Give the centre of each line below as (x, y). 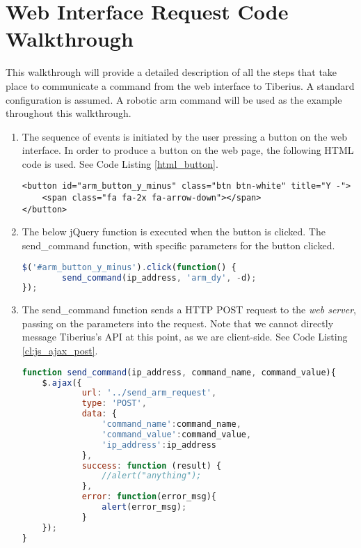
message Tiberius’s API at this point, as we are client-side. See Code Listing (185, 337)
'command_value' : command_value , (177, 434)
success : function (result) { (152, 465)
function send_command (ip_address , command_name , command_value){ (179, 372)
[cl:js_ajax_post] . (60, 351)
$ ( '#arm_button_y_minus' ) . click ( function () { (129, 267)
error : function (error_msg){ (149, 497)
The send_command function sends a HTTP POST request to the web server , (189, 310)
